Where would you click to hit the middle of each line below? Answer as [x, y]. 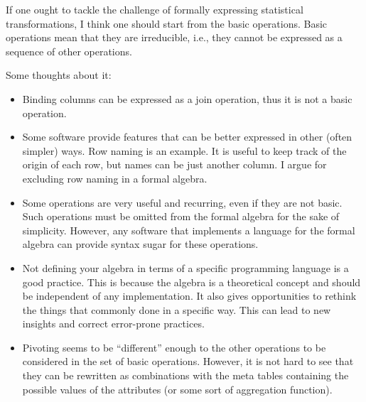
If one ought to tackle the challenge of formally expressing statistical [155, 9]
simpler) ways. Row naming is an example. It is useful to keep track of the [184, 150]
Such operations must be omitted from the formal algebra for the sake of [181, 216]
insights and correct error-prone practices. [113, 324]
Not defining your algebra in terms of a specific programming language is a [185, 267]
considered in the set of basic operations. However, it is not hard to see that [188, 361]
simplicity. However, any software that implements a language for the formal [189, 230]
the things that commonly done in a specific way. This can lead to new [177, 309]
